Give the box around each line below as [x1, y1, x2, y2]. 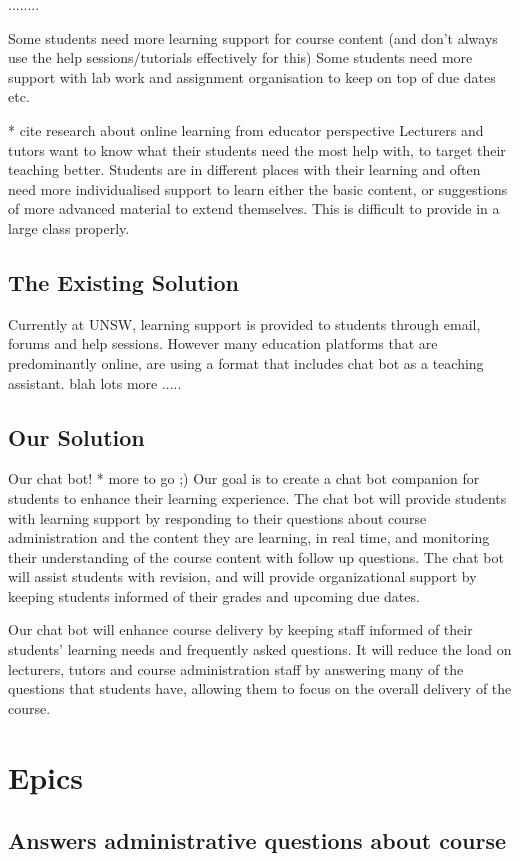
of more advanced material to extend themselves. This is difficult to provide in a [8, 198, 500, 219]
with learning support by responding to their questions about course [8, 507, 427, 528]
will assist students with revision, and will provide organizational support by [8, 566, 477, 587]
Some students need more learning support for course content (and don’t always [8, 27, 498, 48]
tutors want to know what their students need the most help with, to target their [8, 139, 506, 160]
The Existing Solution [8, 266, 239, 297]
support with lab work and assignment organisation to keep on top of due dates [8, 66, 496, 87]
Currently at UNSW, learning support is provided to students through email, [8, 313, 481, 334]
